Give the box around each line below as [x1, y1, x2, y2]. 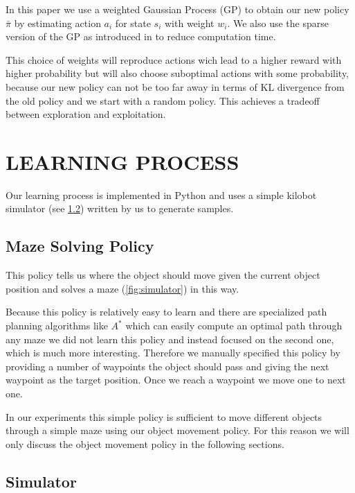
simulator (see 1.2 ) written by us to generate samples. [6, 201, 234, 216]
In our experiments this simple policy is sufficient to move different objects [6, 409, 322, 424]
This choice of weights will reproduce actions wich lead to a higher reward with [6, 52, 342, 67]
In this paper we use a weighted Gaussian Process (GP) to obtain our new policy [6, 2, 349, 16]
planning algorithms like [6, 318, 108, 333]
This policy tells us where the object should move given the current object [6, 268, 320, 282]
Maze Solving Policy [6, 235, 154, 257]
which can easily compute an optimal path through [125, 318, 343, 333]
